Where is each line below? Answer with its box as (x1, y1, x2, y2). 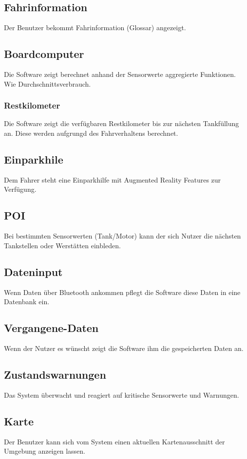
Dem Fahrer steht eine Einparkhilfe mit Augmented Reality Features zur (4, 174, 221, 184)
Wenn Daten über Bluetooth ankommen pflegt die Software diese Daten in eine (4, 287, 241, 297)
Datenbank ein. (4, 296, 50, 307)
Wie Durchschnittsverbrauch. (4, 78, 91, 89)
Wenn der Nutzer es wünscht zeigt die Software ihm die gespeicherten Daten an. (4, 343, 244, 353)
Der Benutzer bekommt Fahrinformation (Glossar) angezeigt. (4, 22, 186, 33)
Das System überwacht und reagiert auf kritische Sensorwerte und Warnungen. (4, 389, 239, 400)
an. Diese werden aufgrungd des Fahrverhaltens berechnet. (4, 128, 178, 138)
